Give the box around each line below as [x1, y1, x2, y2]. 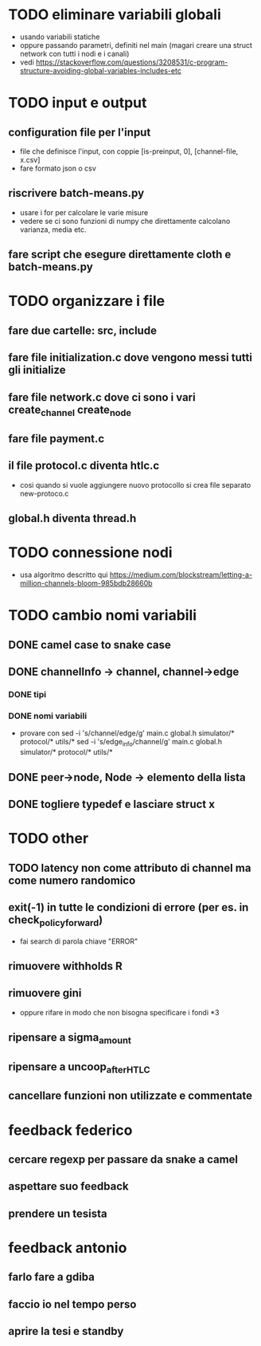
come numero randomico [8, 873, 136, 887]
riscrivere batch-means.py [8, 186, 145, 200]
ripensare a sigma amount [8, 1030, 131, 1046]
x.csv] [19, 155, 41, 164]
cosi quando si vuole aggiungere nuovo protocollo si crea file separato [19, 480, 251, 489]
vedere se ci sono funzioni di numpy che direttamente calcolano [19, 216, 231, 226]
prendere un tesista [8, 1207, 107, 1220]
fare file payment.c [8, 432, 105, 445]
